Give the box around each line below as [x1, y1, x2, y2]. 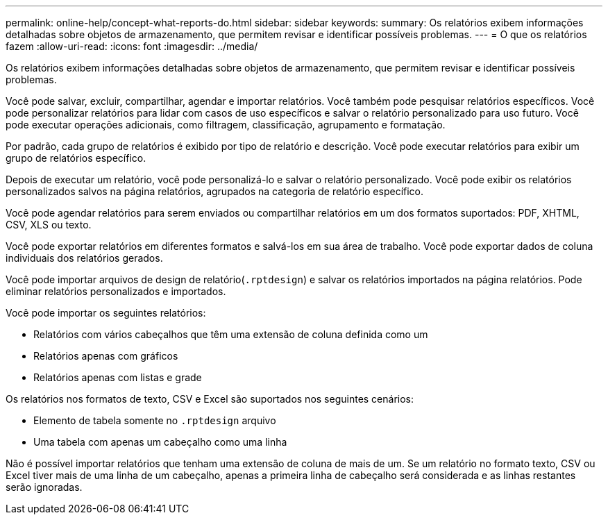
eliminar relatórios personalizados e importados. [6, 285, 226, 297]
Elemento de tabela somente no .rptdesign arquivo [33, 414, 276, 426]
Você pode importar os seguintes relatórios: [6, 307, 206, 319]
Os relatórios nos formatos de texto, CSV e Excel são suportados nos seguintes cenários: [6, 393, 414, 405]
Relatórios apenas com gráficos [33, 350, 178, 362]
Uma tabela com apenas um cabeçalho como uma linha [33, 436, 287, 448]
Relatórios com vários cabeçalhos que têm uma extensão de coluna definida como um [33, 328, 428, 340]
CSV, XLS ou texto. [6, 219, 92, 230]
